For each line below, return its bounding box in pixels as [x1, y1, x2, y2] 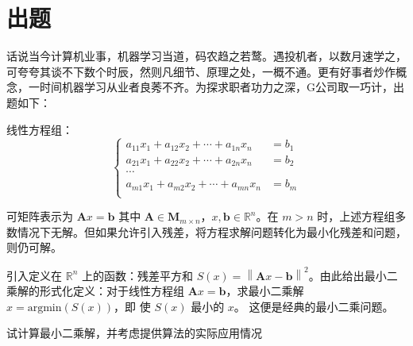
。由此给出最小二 [308, 267, 398, 283]
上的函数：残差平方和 [81, 267, 193, 283]
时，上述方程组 [317, 208, 396, 225]
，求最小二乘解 [226, 283, 304, 299]
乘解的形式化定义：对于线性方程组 [6, 283, 184, 299]
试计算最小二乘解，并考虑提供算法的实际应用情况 [6, 325, 262, 341]
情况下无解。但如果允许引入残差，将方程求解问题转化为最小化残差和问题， [17, 223, 407, 240]
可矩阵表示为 [6, 208, 73, 225]
